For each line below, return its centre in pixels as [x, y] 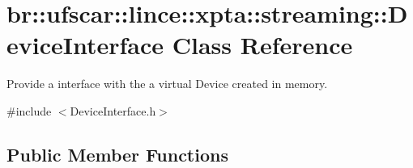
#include [29, 110]
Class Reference [262, 45]
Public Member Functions [117, 154]
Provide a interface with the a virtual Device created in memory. [167, 84]
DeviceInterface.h [113, 110]
